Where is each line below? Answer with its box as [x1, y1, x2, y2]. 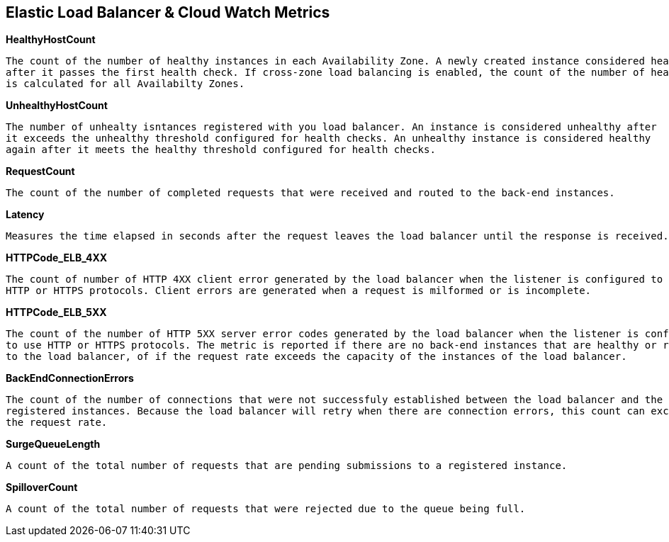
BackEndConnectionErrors [6, 372, 134, 385]
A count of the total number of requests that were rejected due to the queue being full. [6, 503, 526, 515]
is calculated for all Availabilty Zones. [6, 78, 245, 90]
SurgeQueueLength [6, 438, 101, 451]
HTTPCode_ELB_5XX [6, 306, 107, 319]
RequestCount [6, 165, 75, 178]
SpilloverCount [6, 481, 78, 494]
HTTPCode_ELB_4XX [6, 252, 108, 264]
